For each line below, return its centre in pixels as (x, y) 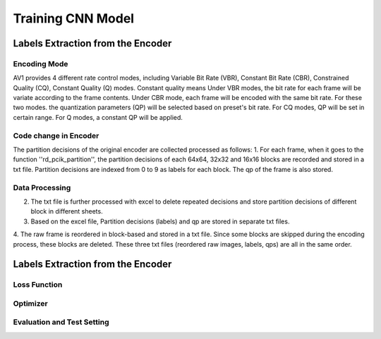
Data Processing (42, 187)
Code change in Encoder (56, 135)
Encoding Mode (41, 63)
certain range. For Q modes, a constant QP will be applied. (98, 117)
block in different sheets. (67, 211)
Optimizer (31, 303)
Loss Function (38, 285)
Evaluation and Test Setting (61, 322)
